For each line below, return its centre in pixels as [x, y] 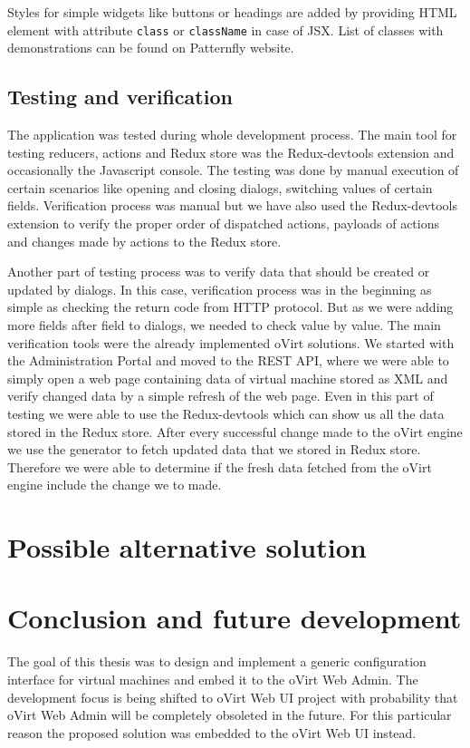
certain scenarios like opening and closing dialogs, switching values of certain [220, 187]
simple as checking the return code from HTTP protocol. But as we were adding [230, 307]
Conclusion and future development [235, 618]
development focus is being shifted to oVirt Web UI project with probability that [233, 697]
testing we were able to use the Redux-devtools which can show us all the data [226, 413]
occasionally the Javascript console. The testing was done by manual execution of [233, 170]
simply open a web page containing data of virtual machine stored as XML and [228, 378]
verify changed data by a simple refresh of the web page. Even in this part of [221, 396]
